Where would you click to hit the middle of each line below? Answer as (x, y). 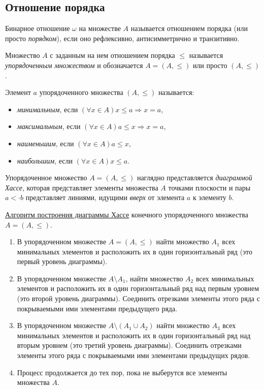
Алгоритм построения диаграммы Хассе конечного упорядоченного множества (127, 214)
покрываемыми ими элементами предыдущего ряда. (97, 308)
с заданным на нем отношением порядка (112, 55)
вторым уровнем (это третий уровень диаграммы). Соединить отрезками (129, 345)
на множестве (100, 28)
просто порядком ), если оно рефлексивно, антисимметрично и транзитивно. (122, 38)
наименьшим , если (45, 143)
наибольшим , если (45, 160)
